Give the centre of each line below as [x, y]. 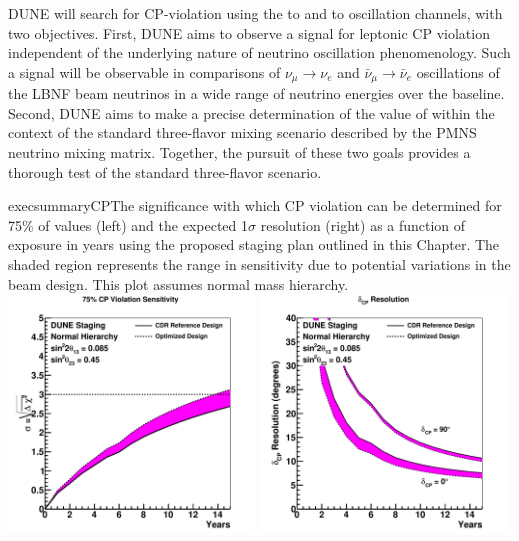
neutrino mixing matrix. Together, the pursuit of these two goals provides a [239, 152]
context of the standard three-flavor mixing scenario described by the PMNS [242, 132]
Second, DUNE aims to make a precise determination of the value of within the [251, 112]
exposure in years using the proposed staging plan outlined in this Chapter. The [254, 244]
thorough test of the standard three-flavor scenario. [165, 171]
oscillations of [458, 71]
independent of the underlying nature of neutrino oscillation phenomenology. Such [259, 52]
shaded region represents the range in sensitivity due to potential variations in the [259, 263]
